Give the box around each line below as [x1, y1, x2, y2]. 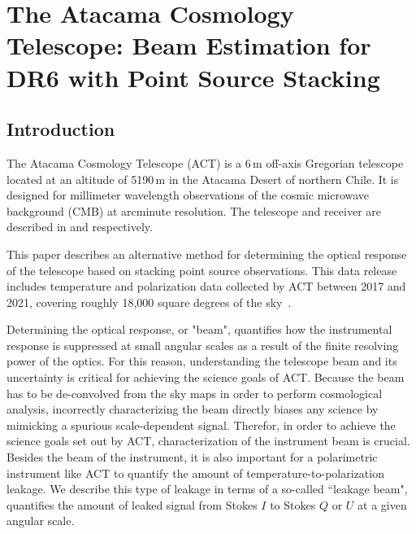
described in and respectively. [6, 218, 153, 235]
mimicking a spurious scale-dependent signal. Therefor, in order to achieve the [6, 416, 396, 433]
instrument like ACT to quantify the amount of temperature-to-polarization [6, 464, 384, 481]
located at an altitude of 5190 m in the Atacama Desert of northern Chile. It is [6, 170, 399, 187]
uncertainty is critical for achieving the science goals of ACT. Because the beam [6, 369, 405, 386]
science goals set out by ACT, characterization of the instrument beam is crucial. [6, 432, 410, 449]
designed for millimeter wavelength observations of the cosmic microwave [6, 186, 370, 204]
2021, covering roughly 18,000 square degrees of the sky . [6, 293, 292, 310]
